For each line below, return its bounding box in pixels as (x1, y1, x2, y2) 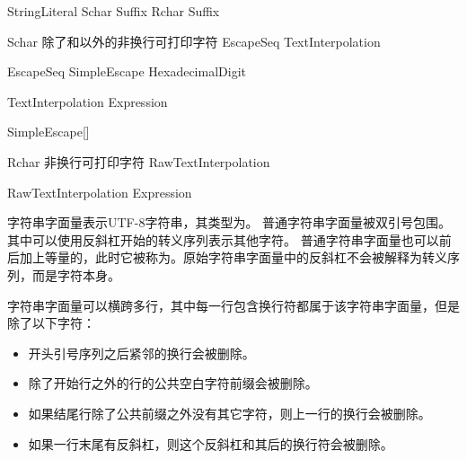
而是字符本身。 (31, 265, 120, 284)
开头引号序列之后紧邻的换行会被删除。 (28, 343, 255, 362)
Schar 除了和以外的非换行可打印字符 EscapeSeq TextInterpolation (7, 31, 381, 50)
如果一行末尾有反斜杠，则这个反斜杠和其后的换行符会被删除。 (28, 434, 393, 453)
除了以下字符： (7, 313, 95, 332)
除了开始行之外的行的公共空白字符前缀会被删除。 (28, 374, 318, 393)
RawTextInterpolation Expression (7, 182, 192, 201)
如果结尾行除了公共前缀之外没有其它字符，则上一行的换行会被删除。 (28, 403, 431, 422)
